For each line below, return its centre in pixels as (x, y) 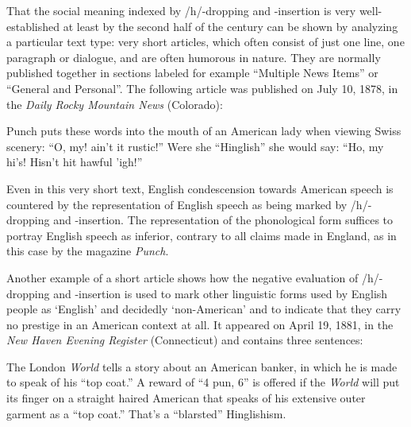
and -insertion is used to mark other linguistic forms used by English (221, 293)
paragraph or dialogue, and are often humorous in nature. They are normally (194, 57)
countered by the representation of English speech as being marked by (177, 204)
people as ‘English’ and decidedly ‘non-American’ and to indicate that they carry (204, 309)
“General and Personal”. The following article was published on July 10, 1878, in (202, 88)
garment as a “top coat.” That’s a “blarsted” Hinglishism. (146, 413)
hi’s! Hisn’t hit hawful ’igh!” (75, 162)
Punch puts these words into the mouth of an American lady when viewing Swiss (204, 131)
